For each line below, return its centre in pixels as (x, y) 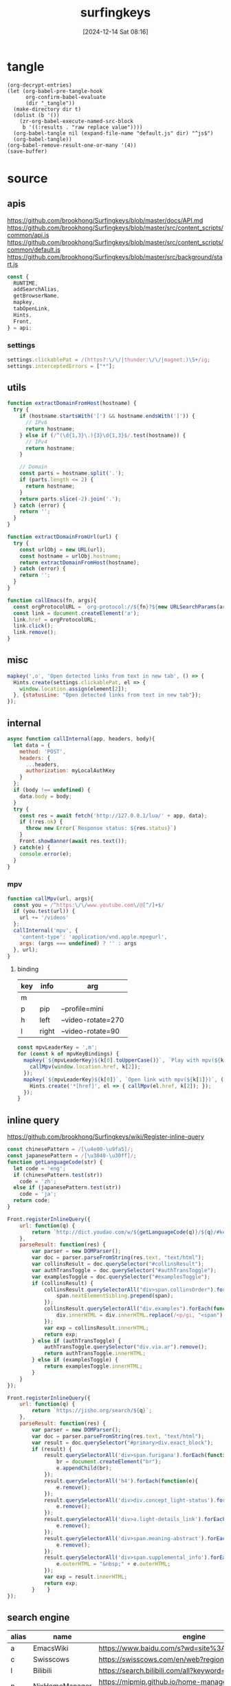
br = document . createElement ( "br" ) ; (109, 1462)
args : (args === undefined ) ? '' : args (78, 943)
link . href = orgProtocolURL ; (55, 620)
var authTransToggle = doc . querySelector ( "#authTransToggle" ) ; (124, 1270)
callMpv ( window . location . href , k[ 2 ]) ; (85, 1067)
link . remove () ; (35, 633)
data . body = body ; (46, 796)
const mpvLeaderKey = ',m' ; (57, 1048)
